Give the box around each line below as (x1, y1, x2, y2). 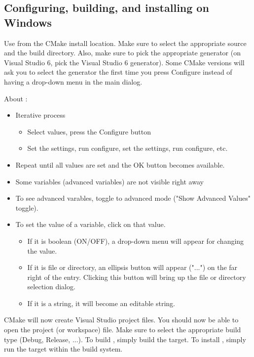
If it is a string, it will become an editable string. (27, 298, 175, 308)
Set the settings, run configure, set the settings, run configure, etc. (27, 143, 228, 153)
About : (4, 93, 28, 103)
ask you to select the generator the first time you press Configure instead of (4, 67, 232, 77)
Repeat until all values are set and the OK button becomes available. (15, 159, 225, 170)
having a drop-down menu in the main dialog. (4, 76, 143, 87)
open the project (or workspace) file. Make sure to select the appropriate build (4, 324, 241, 335)
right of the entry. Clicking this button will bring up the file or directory (27, 271, 246, 282)
